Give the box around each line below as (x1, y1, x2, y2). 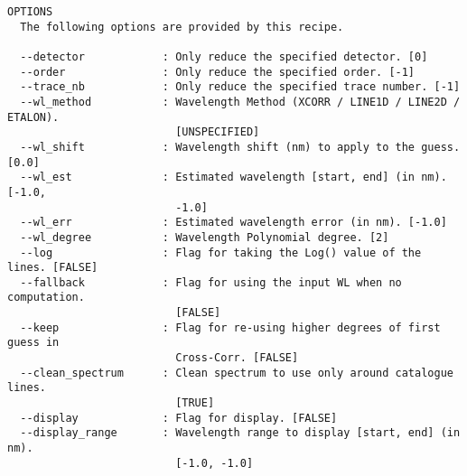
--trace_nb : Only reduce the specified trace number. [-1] (20, 80, 461, 94)
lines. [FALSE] (7, 261, 98, 275)
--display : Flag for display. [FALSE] (20, 411, 338, 425)
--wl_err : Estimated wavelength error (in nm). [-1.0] (20, 216, 447, 229)
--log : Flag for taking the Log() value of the (20, 246, 422, 259)
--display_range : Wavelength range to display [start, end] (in (20, 426, 461, 440)
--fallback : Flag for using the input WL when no (20, 275, 402, 289)
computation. (7, 291, 85, 304)
